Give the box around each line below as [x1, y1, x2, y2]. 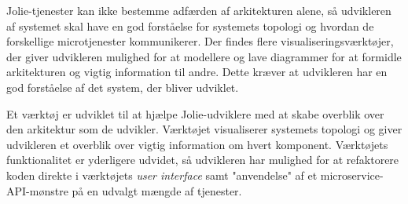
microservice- [320, 166, 384, 183]
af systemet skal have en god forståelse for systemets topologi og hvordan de [6, 17, 374, 34]
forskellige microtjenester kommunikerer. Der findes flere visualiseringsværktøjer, [6, 33, 394, 49]
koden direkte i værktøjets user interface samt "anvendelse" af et [6, 166, 318, 183]
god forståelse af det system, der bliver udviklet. [6, 78, 239, 95]
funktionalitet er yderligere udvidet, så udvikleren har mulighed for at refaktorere [6, 151, 399, 168]
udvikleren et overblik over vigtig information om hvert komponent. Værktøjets [6, 136, 388, 152]
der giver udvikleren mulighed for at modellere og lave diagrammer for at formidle [6, 48, 402, 64]
